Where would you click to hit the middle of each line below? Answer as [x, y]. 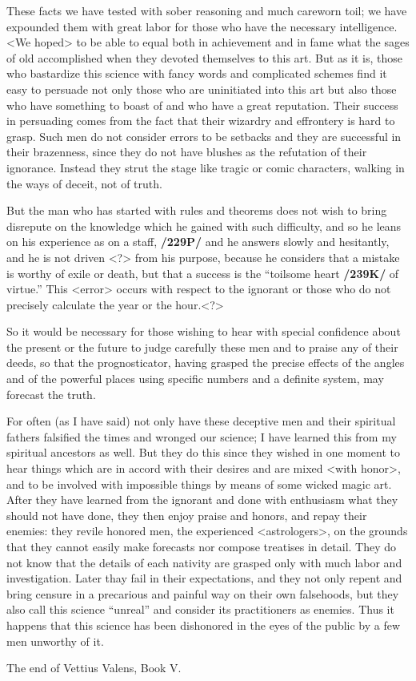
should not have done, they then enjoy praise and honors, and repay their [187, 515]
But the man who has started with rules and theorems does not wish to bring [197, 210]
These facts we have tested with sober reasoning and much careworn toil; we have [207, 10]
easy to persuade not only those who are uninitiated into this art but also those [202, 89]
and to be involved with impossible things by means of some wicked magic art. [199, 484]
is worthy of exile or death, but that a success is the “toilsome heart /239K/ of [203, 273]
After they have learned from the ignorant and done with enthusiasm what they [202, 500]
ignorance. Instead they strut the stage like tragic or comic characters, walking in [206, 167]
